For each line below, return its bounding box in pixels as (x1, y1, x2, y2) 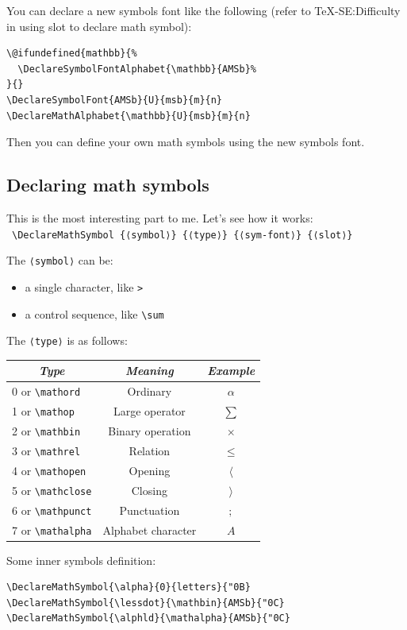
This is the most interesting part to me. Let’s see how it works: (6, 209, 313, 226)
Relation (129, 442, 171, 458)
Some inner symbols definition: (6, 551, 156, 568)
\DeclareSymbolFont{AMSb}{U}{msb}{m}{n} (6, 94, 223, 106)
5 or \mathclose (12, 481, 92, 498)
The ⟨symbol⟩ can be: (6, 252, 113, 269)
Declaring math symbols (6, 172, 209, 197)
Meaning (125, 362, 174, 379)
